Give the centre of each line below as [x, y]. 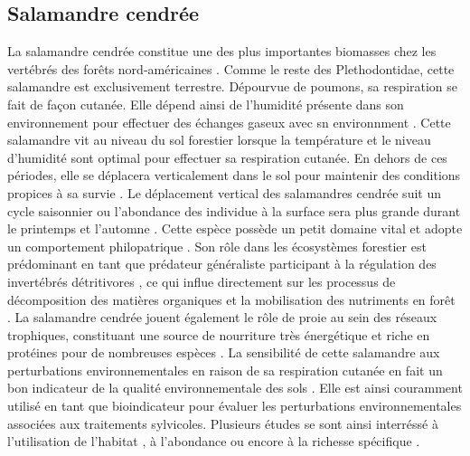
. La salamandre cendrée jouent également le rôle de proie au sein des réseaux [222, 317]
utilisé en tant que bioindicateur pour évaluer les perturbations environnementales [235, 406]
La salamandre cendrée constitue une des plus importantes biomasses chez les [222, 51]
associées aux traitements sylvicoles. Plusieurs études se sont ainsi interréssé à [223, 423]
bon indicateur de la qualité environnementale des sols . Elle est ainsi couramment [235, 388]
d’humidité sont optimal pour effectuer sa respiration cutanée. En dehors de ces [227, 157]
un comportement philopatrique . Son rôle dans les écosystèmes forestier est [217, 246]
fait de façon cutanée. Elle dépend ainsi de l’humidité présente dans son [206, 104]
